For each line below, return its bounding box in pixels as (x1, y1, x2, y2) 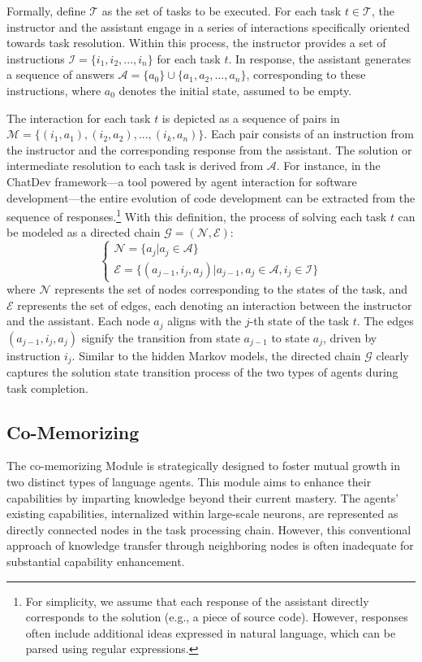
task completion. (6, 379, 88, 396)
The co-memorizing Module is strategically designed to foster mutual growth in (6, 457, 401, 474)
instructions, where (6, 81, 101, 98)
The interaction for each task (6, 109, 151, 126)
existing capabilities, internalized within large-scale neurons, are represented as (6, 505, 398, 522)
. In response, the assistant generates (228, 50, 411, 67)
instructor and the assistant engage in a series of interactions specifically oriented (6, 18, 411, 35)
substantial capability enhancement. (6, 553, 185, 570)
